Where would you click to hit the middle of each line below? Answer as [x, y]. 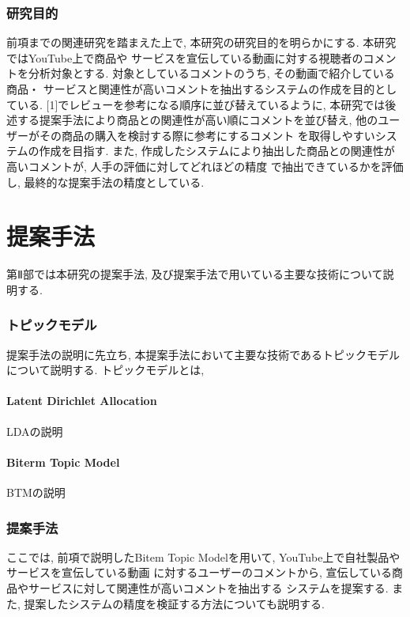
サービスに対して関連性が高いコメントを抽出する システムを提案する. [208, 588]
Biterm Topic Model [63, 462]
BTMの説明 [36, 492]
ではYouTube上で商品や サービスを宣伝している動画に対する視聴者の [185, 57]
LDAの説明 [35, 431]
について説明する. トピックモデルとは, [105, 370]
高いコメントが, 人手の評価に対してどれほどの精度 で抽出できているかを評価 [205, 166]
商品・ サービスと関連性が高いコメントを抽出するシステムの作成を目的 [191, 89]
